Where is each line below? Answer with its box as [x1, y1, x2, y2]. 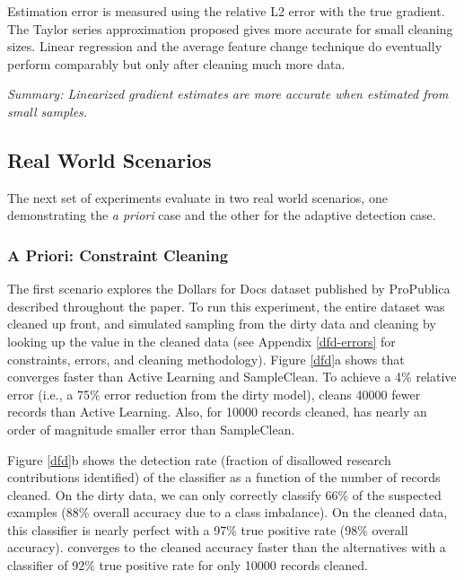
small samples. [7, 101, 88, 120]
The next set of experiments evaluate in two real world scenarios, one [7, 188, 388, 207]
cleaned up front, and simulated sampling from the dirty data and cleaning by [7, 314, 436, 333]
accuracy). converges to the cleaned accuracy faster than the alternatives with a [7, 538, 446, 557]
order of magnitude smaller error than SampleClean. [7, 419, 295, 438]
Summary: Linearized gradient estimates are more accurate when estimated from [7, 84, 449, 103]
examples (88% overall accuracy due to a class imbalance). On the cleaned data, [7, 503, 448, 522]
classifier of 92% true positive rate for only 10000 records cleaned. [7, 556, 368, 575]
